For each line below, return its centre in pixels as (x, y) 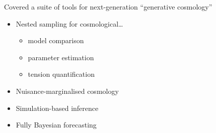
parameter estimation (61, 57)
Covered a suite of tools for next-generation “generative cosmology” (108, 7)
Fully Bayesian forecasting (56, 125)
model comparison (56, 40)
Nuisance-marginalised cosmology (67, 91)
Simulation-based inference (57, 108)
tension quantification (61, 74)
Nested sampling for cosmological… (69, 23)
